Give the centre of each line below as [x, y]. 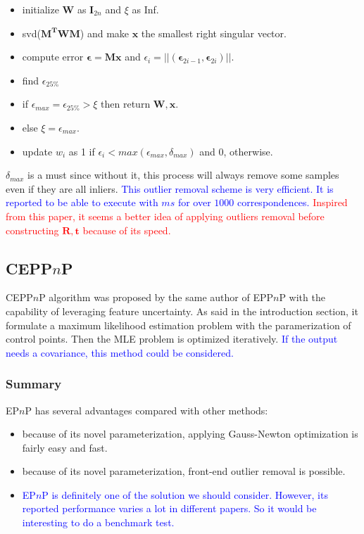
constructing [32, 230]
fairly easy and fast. [65, 447]
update [37, 151]
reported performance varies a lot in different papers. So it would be [169, 508]
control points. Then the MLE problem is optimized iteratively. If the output [172, 339]
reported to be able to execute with [82, 202]
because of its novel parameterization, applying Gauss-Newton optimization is [190, 434]
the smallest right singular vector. [214, 33]
